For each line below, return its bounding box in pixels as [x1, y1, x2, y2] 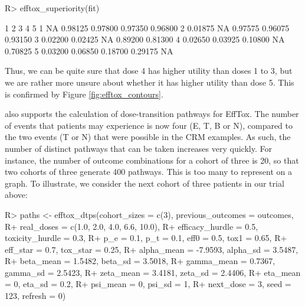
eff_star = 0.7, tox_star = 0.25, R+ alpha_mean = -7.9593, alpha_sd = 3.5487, [5, 243, 299, 255]
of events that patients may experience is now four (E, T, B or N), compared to [5, 119, 293, 131]
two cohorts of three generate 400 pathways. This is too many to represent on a [5, 165, 293, 178]
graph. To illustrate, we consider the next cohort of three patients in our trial [5, 177, 284, 189]
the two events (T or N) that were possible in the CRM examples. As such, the [5, 131, 291, 143]
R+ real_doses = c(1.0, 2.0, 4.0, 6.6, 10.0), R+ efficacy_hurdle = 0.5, [5, 220, 258, 232]
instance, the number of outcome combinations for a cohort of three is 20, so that [5, 154, 299, 166]
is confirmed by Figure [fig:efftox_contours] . [5, 87, 163, 100]
